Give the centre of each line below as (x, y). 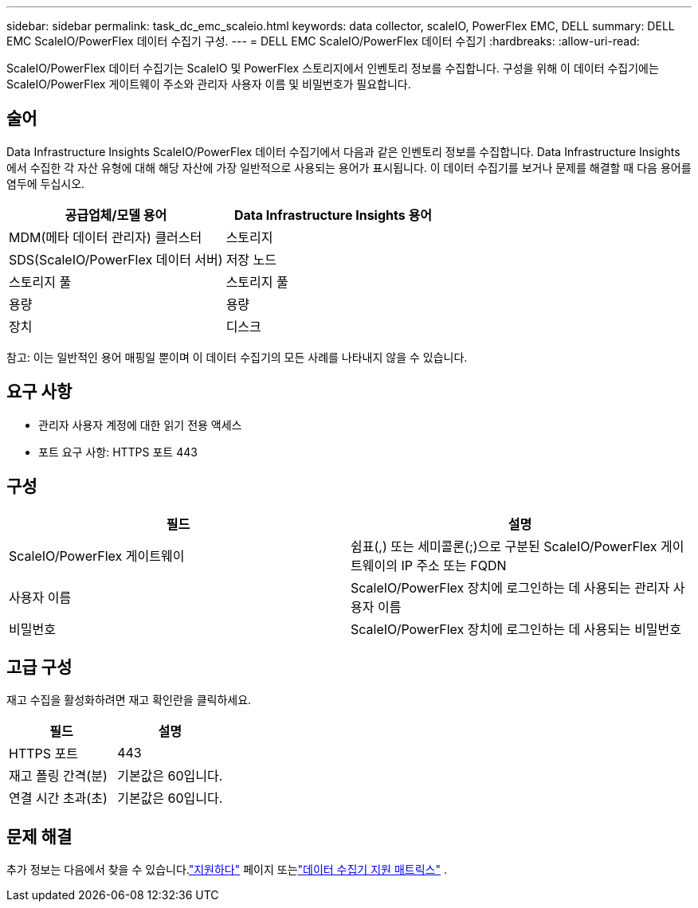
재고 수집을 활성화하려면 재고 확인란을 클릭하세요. (129, 700)
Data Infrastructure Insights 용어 (333, 215)
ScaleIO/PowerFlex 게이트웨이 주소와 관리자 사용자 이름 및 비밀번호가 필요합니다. (209, 84)
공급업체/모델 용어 (116, 215)
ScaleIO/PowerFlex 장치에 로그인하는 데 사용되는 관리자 (510, 587)
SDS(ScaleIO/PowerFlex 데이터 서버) (116, 259)
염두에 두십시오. (46, 183)
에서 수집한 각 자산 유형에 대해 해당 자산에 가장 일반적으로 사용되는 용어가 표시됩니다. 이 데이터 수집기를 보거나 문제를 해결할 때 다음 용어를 (349, 167)
